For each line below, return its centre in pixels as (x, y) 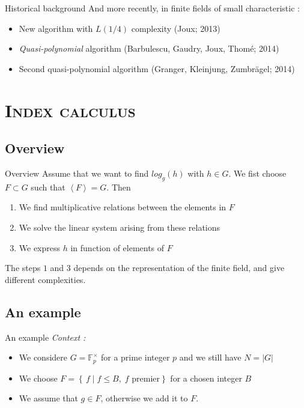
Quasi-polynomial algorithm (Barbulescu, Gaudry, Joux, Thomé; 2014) (149, 48)
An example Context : (45, 337)
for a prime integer (135, 357)
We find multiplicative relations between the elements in (123, 207)
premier (146, 379)
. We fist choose (257, 173)
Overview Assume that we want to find (77, 173)
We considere (43, 357)
